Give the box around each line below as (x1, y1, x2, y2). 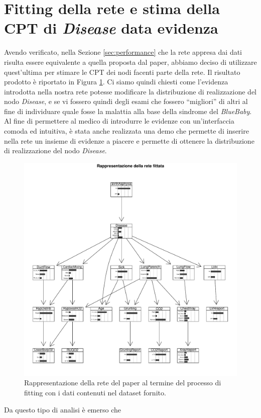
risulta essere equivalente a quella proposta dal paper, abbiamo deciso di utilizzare (4, 56, 257, 67)
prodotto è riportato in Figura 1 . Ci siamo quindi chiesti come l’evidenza (4, 76, 228, 87)
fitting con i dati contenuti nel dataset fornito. (24, 387, 166, 398)
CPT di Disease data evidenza (4, 18, 218, 39)
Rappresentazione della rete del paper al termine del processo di (24, 377, 221, 388)
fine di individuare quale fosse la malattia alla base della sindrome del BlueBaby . (4, 106, 252, 116)
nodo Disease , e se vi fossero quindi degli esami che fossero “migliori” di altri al (4, 96, 248, 107)
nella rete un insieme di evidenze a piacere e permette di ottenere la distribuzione (4, 135, 254, 146)
